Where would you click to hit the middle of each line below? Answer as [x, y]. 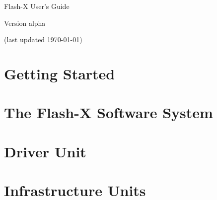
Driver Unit [45, 151]
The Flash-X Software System [108, 112]
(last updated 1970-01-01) [43, 39]
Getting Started [60, 73]
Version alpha [25, 23]
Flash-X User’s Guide [37, 6]
